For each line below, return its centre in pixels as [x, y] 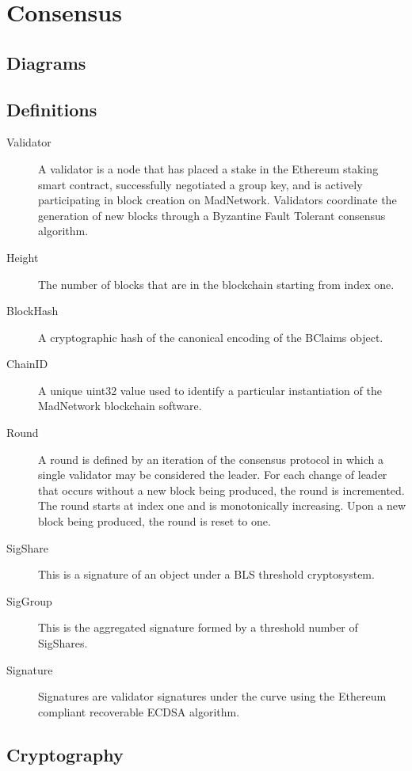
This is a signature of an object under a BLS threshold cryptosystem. [206, 574]
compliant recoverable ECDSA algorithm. [139, 711]
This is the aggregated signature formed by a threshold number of [198, 627]
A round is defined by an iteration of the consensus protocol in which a [211, 459]
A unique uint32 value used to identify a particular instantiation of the [210, 390]
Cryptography [65, 754]
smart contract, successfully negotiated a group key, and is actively [200, 184]
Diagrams [46, 62]
